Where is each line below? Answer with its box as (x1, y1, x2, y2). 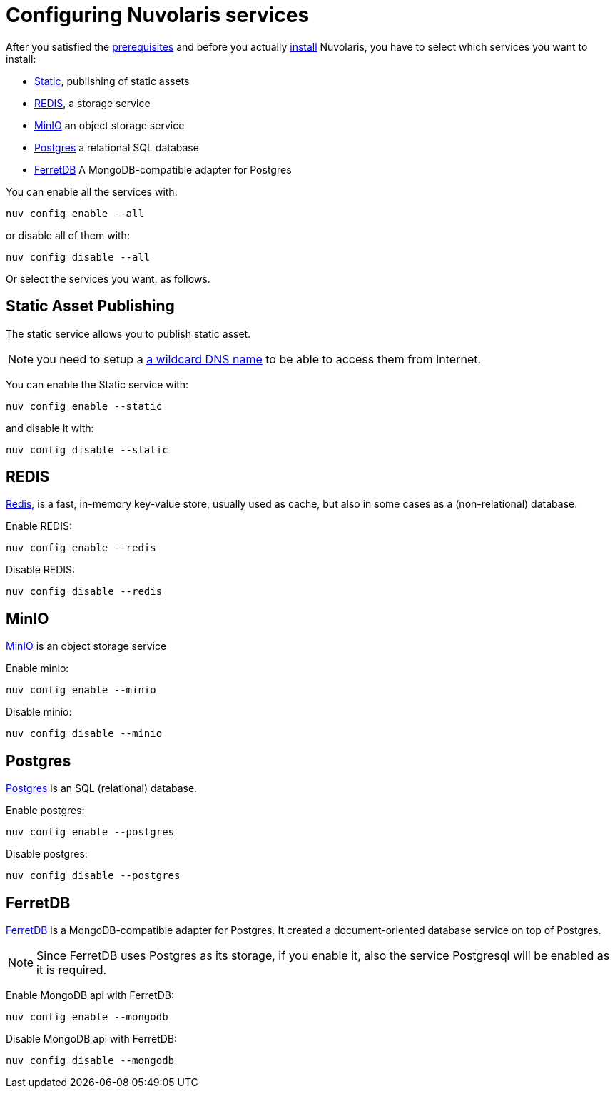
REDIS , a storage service (34, 96, 151, 109)
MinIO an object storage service (34, 119, 185, 131)
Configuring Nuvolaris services (6, 3, 310, 27)
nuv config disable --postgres (6, 870, 181, 882)
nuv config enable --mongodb (6, 1010, 168, 1023)
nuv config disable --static (6, 443, 168, 456)
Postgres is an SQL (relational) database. (6, 782, 198, 795)
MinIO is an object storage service (6, 640, 167, 653)
